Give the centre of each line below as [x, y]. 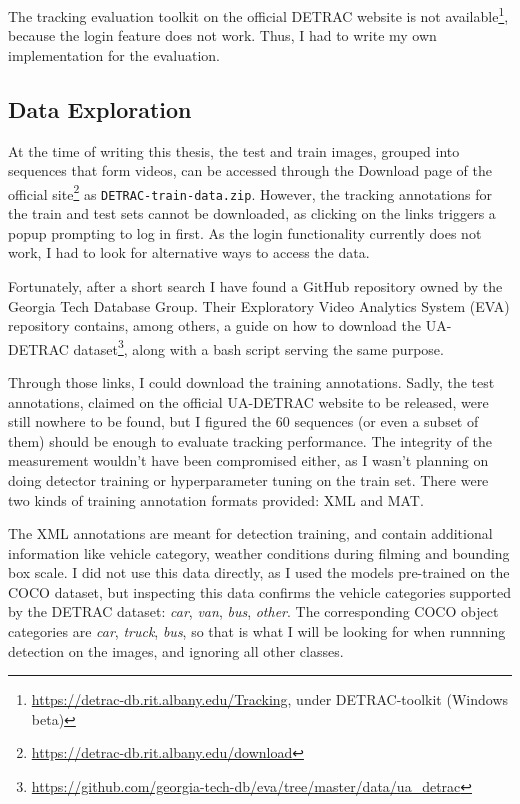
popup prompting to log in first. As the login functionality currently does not [245, 232]
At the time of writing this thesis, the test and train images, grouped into [234, 150]
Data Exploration [100, 108]
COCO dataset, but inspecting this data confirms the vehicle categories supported [260, 591]
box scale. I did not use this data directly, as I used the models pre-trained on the [259, 572]
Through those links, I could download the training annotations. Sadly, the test [251, 381]
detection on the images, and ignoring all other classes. [176, 650]
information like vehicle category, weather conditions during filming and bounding [259, 552]
